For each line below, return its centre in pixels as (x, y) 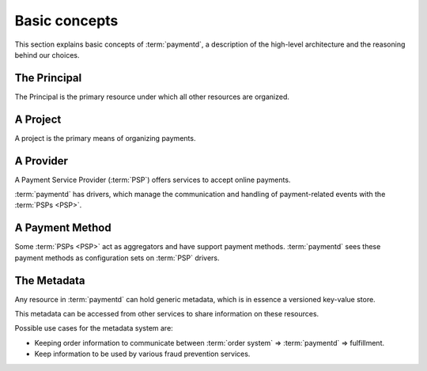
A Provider (42, 161)
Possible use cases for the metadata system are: (94, 328)
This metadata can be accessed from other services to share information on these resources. (167, 314)
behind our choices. (47, 55)
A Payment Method (63, 228)
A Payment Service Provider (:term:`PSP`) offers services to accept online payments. (153, 180)
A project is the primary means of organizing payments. (105, 138)
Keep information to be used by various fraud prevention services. (142, 354)
